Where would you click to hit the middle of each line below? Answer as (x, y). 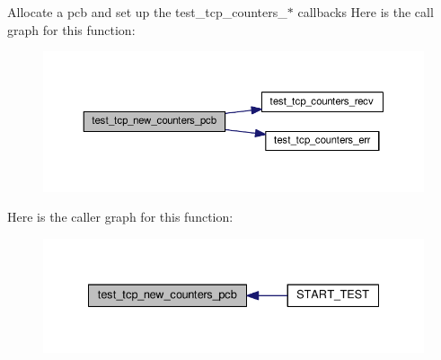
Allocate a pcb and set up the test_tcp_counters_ (147, 12)
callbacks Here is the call (366, 12)
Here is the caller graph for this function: (120, 217)
